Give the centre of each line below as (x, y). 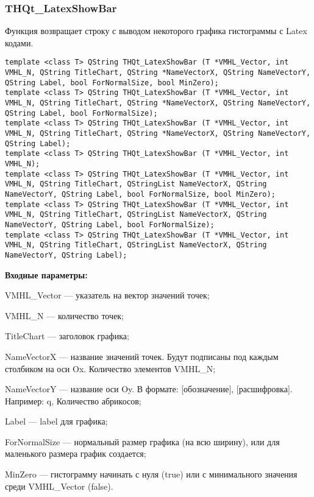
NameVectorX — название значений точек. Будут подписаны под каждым (142, 356)
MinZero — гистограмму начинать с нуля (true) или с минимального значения (151, 474)
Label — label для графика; (56, 421)
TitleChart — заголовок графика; (67, 336)
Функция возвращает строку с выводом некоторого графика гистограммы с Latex (156, 31)
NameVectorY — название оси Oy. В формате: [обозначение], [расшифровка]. (149, 389)
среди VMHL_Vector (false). (59, 486)
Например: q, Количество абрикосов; (73, 400)
